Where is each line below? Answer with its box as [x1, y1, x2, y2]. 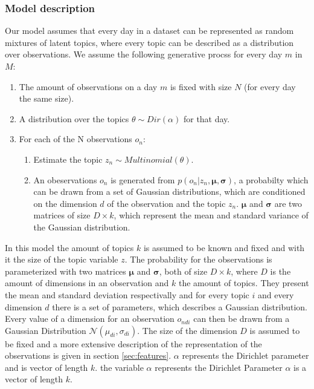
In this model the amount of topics [5, 241, 134, 253]
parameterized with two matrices [5, 264, 126, 277]
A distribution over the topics [19, 112, 129, 125]
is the [270, 264, 291, 277]
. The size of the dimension [137, 324, 237, 336]
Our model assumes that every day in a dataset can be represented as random [5, 24, 294, 37]
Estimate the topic [33, 152, 103, 165]
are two [274, 197, 302, 209]
